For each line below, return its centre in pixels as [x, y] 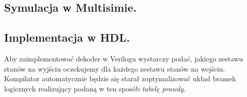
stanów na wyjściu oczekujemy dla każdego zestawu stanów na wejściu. [115, 68]
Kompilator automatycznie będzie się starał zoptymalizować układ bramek [120, 78]
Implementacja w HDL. [67, 37]
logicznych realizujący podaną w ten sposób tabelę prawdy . [95, 88]
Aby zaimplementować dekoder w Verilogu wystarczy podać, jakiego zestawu [124, 58]
